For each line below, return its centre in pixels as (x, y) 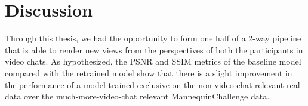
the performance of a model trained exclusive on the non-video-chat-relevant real (153, 84)
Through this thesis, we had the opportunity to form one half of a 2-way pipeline (153, 38)
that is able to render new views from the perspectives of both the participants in (154, 49)
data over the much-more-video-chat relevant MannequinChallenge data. (137, 96)
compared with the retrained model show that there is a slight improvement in (149, 73)
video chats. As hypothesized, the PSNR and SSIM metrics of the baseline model (153, 61)
